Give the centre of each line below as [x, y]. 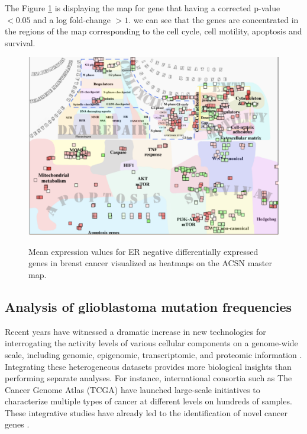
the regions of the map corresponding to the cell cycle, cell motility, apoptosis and [153, 31]
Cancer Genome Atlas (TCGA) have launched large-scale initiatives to [133, 389]
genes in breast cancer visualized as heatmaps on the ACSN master [150, 263]
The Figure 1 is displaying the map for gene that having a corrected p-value [143, 8]
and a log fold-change [72, 19]
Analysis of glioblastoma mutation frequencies [148, 306]
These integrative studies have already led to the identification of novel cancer [146, 412]
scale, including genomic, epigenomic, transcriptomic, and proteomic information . [153, 354]
